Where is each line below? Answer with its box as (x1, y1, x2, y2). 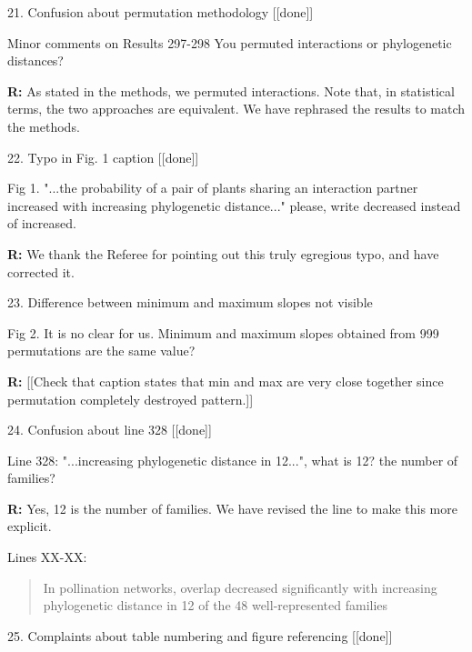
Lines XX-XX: (7, 547, 87, 567)
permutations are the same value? (7, 341, 196, 360)
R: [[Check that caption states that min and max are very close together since (7, 371, 444, 390)
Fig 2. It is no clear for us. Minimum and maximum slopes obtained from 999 (7, 323, 439, 342)
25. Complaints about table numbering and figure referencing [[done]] (7, 626, 393, 645)
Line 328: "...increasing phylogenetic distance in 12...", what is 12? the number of (7, 450, 458, 469)
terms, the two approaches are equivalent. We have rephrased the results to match (7, 99, 466, 118)
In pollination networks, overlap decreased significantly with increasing (43, 577, 437, 597)
